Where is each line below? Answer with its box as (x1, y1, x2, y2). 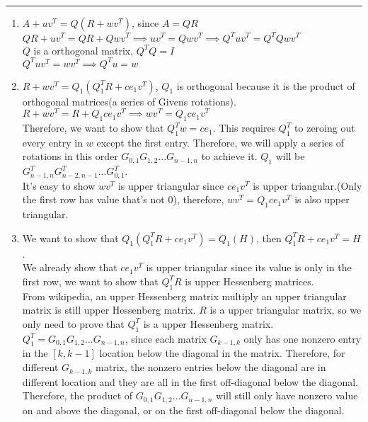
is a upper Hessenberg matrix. (143, 316, 274, 331)
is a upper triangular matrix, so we (209, 302, 362, 317)
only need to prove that (22, 316, 125, 331)
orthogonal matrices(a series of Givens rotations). (22, 93, 236, 108)
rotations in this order (22, 149, 118, 164)
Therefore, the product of (22, 388, 133, 403)
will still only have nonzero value (216, 388, 358, 403)
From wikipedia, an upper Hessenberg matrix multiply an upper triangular (22, 288, 347, 303)
